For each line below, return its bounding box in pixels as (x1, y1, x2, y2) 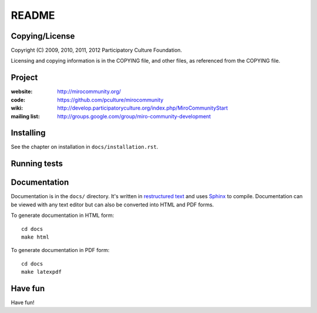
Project (11, 73, 38, 83)
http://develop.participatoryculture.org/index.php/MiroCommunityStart (57, 104, 228, 111)
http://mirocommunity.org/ (57, 88, 122, 95)
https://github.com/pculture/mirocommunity (57, 96, 164, 103)
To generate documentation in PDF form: (11, 247, 110, 254)
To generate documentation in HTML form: (11, 212, 114, 219)
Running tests (11, 159, 63, 169)
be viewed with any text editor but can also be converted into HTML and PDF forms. (11, 201, 214, 208)
